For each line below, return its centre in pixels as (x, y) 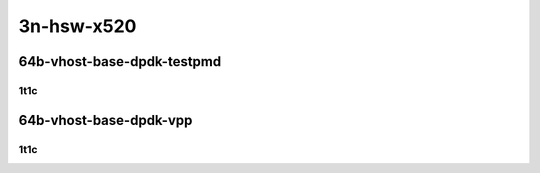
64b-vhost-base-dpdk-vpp (105, 120)
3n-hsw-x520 (77, 26)
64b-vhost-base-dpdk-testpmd (120, 61)
